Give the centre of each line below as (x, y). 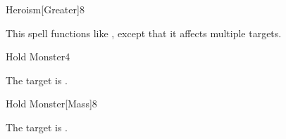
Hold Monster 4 (38, 57)
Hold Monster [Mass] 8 (51, 104)
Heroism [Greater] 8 (45, 9)
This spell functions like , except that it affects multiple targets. (144, 33)
